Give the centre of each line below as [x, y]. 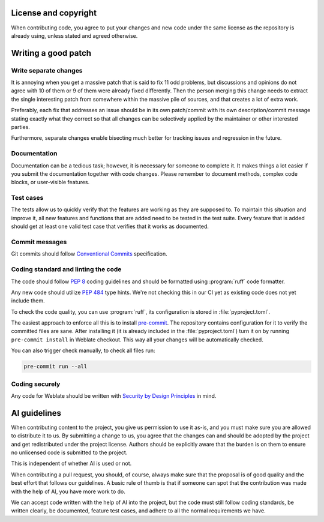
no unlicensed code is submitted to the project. [69, 452]
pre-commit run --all [55, 367]
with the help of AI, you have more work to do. [68, 491]
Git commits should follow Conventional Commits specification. [89, 254]
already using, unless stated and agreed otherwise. [74, 35]
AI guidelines [36, 413]
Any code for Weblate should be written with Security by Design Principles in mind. [114, 395]
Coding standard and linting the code [66, 269]
